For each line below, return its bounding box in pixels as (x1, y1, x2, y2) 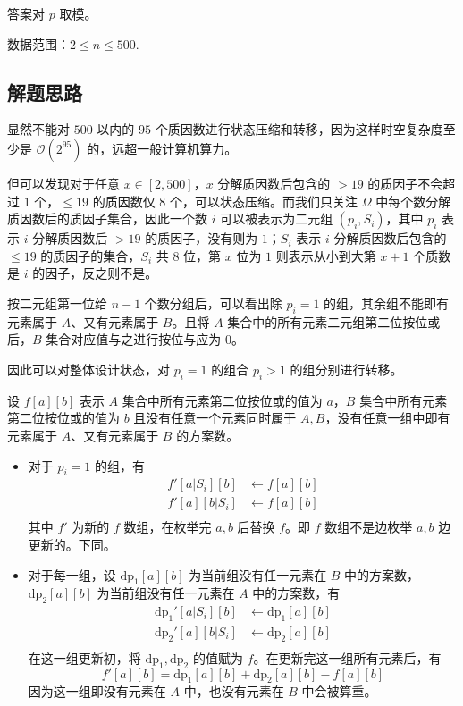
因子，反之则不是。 (45, 264, 158, 282)
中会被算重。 (301, 682, 377, 701)
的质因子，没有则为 (145, 229, 258, 248)
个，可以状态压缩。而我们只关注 (169, 191, 358, 210)
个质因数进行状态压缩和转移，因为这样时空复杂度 (155, 120, 443, 139)
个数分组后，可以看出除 (144, 293, 282, 312)
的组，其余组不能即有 (324, 293, 450, 312)
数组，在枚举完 (123, 517, 212, 536)
